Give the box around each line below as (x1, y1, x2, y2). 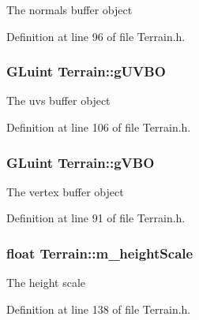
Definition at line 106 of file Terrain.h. (6, 119, 191, 135)
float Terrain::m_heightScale (6, 243, 193, 262)
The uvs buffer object (6, 92, 111, 109)
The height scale (6, 274, 86, 291)
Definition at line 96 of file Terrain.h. (6, 28, 186, 44)
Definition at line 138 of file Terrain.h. (6, 300, 191, 317)
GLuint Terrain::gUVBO (6, 61, 166, 81)
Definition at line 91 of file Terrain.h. (6, 210, 186, 226)
